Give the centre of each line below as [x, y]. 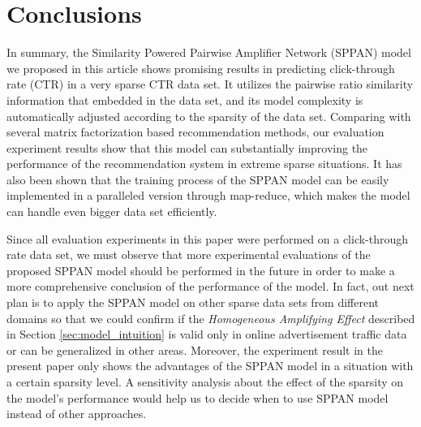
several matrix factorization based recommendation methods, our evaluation [195, 132]
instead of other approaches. [77, 414]
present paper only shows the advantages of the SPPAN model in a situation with [210, 366]
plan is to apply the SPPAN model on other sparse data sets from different [193, 302]
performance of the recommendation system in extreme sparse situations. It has [204, 164]
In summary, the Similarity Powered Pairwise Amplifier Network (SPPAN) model [209, 52]
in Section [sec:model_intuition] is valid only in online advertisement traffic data [207, 334]
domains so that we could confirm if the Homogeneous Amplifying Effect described [211, 318]
